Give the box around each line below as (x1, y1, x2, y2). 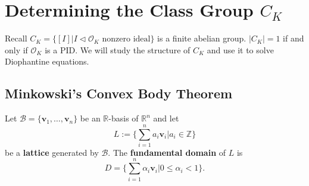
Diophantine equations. (5, 55, 89, 68)
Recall (5, 32, 27, 44)
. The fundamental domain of (108, 146, 226, 158)
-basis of (108, 112, 139, 124)
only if (5, 43, 28, 56)
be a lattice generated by (5, 146, 99, 158)
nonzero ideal (102, 35, 151, 44)
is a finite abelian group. (157, 32, 246, 44)
